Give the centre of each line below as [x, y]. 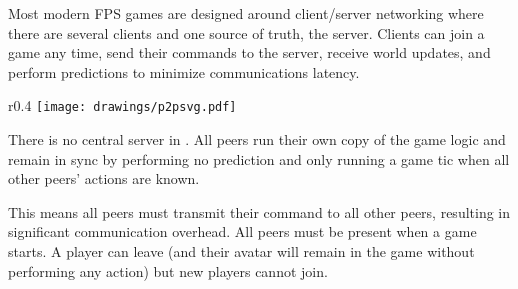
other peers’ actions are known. [104, 178]
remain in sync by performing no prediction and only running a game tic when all [259, 158]
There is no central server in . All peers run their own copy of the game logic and [257, 139]
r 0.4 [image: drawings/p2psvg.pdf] [122, 105]
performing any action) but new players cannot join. [168, 270]
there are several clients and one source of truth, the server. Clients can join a [246, 32]
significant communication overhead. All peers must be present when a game [242, 231]
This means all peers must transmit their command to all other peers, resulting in [259, 211]
